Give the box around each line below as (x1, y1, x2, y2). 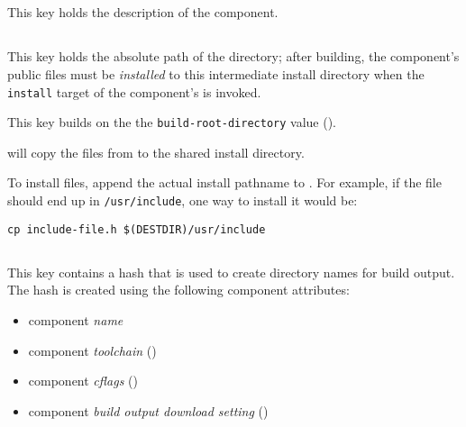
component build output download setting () (28, 401, 269, 420)
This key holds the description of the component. (7, 3, 279, 22)
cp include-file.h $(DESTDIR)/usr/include (7, 223, 266, 236)
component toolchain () (28, 341, 157, 359)
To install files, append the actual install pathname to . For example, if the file (7, 173, 442, 192)
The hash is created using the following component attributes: (7, 280, 350, 299)
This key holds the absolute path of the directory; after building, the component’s (7, 47, 460, 66)
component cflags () (28, 371, 138, 390)
